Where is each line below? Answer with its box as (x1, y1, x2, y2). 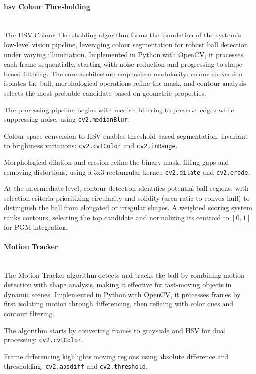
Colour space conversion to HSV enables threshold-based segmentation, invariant (4, 130, 248, 141)
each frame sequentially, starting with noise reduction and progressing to (4, 59, 223, 69)
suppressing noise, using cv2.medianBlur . (4, 114, 129, 124)
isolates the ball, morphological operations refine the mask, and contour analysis (4, 78, 246, 88)
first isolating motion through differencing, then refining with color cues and (4, 299, 233, 309)
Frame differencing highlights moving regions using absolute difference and (4, 351, 229, 361)
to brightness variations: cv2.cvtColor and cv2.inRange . (4, 140, 178, 150)
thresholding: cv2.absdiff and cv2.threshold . (4, 361, 148, 371)
